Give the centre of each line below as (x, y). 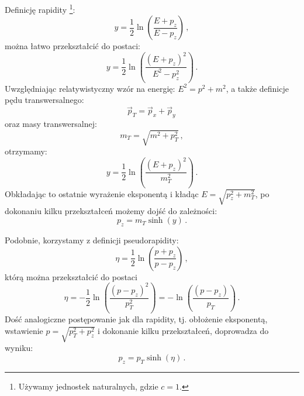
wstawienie (24, 330)
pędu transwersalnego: (44, 100)
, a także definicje (257, 88)
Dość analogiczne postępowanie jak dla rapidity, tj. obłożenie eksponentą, (136, 319)
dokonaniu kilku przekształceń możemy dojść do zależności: (111, 210)
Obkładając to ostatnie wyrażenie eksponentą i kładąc (102, 193)
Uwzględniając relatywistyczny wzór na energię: (90, 88)
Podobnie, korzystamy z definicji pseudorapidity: (92, 240)
